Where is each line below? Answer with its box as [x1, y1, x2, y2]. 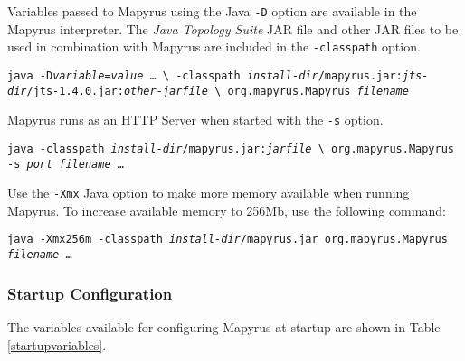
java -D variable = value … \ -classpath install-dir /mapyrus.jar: [7, 69, 403, 82]
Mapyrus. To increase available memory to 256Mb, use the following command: [7, 200, 446, 219]
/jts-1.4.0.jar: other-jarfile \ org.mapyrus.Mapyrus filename [26, 84, 409, 97]
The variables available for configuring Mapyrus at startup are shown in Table [7, 317, 441, 336]
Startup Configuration [7, 282, 173, 304]
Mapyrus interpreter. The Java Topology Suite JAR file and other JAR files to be [7, 19, 459, 38]
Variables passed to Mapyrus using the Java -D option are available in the [7, 2, 417, 20]
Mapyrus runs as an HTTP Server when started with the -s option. [7, 110, 384, 129]
